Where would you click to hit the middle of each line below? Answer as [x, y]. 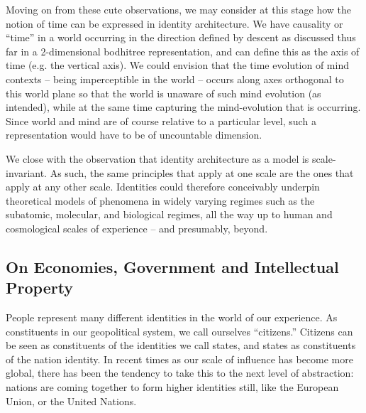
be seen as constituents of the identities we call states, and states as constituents [181, 345]
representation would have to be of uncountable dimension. [134, 135]
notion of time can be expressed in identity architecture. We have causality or [174, 23]
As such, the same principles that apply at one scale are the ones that [202, 172]
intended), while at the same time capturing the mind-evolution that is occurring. [183, 107]
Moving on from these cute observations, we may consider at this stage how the [179, 9]
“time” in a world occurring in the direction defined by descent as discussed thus [181, 37]
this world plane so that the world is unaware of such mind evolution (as [163, 93]
